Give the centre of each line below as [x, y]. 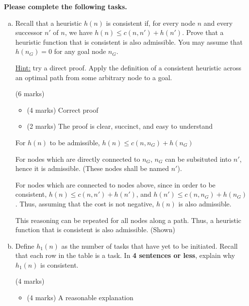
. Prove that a [203, 32]
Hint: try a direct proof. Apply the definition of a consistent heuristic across [128, 67]
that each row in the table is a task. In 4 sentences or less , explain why [125, 255]
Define [25, 246]
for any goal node [80, 51]
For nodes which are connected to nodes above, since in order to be [115, 184]
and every [218, 23]
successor [29, 32]
